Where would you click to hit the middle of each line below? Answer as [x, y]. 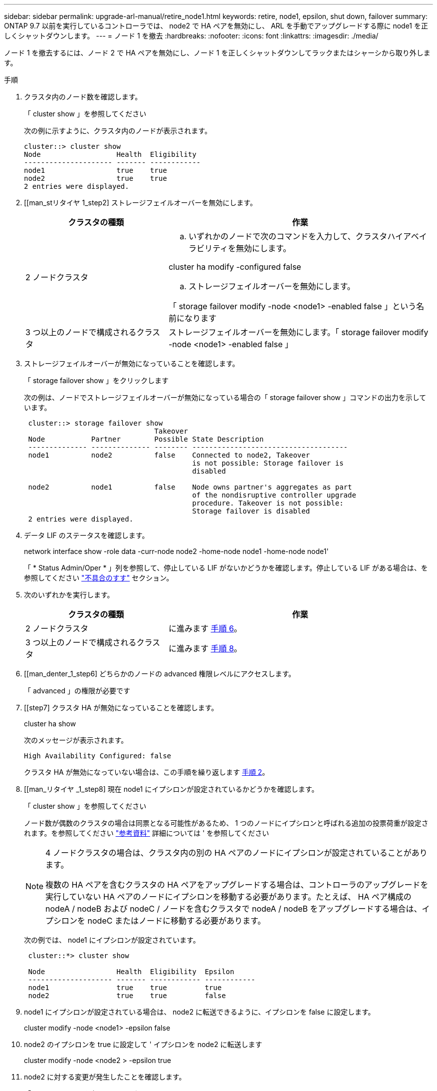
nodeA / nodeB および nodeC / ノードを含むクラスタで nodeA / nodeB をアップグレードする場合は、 [234, 909]
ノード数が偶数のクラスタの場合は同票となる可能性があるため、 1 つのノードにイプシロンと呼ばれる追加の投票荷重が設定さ [226, 823]
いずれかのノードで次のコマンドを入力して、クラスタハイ [296, 236]
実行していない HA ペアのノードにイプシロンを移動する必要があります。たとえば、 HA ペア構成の [228, 897]
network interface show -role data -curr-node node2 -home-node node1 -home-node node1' [176, 551]
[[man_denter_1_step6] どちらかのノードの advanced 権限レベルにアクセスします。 [160, 674]
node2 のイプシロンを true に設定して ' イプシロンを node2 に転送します [143, 1044]
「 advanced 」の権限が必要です [77, 691]
